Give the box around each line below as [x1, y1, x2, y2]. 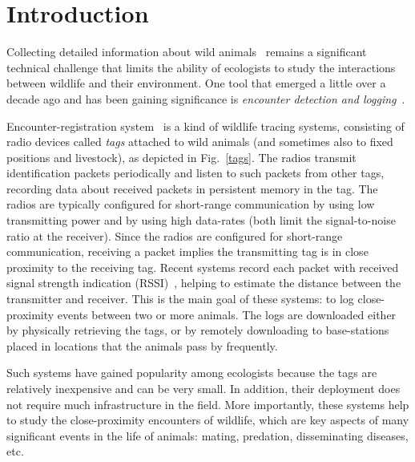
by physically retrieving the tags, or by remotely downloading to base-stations [6, 322, 389, 338]
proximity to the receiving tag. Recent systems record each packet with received [6, 258, 399, 275]
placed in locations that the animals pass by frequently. [6, 337, 278, 354]
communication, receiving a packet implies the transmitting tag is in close [6, 243, 369, 260]
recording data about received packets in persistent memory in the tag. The [6, 180, 378, 197]
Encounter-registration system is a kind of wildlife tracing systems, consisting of [6, 117, 405, 134]
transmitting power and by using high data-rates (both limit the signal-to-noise [6, 212, 396, 229]
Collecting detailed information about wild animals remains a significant [6, 43, 367, 60]
